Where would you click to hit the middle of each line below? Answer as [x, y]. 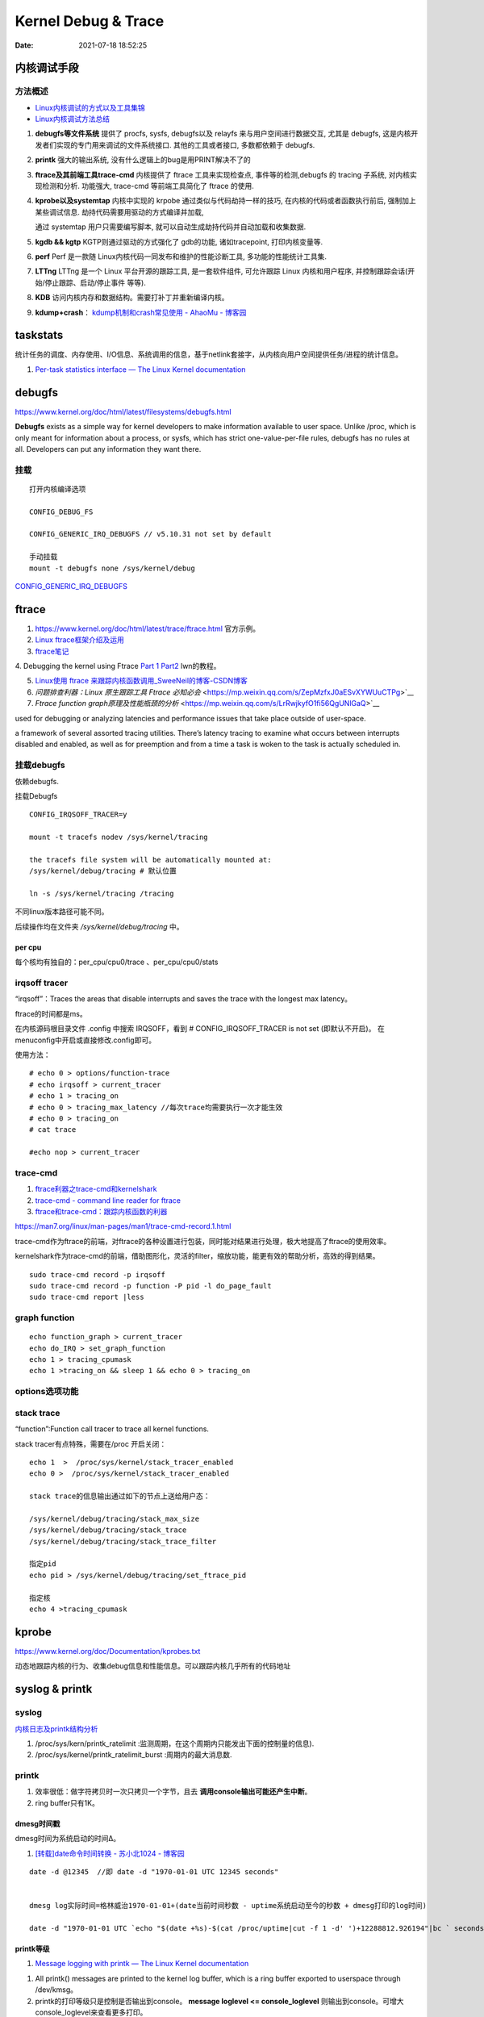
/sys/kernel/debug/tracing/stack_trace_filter [123, 1541]
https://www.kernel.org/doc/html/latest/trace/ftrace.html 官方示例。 [148, 628]
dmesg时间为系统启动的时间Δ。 [68, 1839]
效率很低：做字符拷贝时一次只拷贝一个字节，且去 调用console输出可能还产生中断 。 [173, 1792]
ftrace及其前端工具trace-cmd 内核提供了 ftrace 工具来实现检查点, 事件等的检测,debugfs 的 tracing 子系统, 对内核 [223, 174]
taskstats [39, 335]
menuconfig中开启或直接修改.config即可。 [86, 1040]
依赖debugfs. [37, 781]
